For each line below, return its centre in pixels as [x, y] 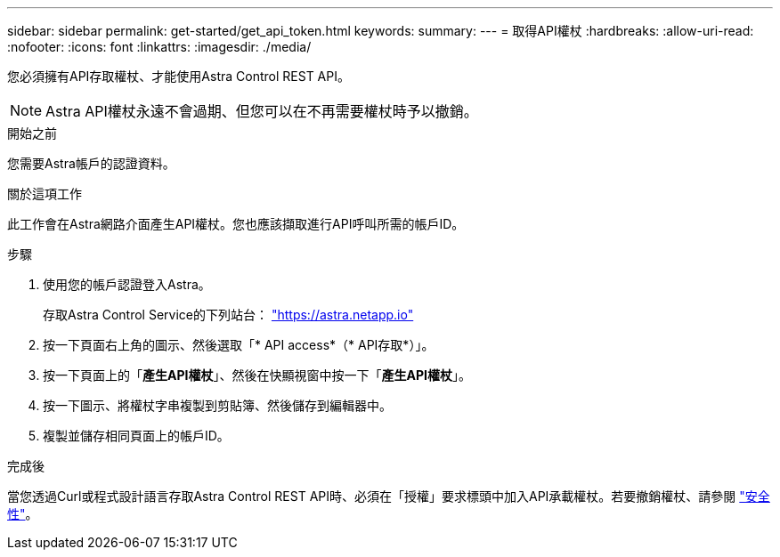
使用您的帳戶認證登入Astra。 [127, 284]
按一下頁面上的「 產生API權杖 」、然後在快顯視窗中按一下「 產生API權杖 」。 [257, 375]
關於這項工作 [45, 194]
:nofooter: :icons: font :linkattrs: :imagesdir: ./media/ [159, 47]
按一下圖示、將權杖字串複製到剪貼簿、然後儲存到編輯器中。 [217, 405]
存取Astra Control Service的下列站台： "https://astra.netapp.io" [228, 315]
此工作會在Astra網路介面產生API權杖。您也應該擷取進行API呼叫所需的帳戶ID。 [236, 224]
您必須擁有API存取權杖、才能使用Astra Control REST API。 [179, 76]
